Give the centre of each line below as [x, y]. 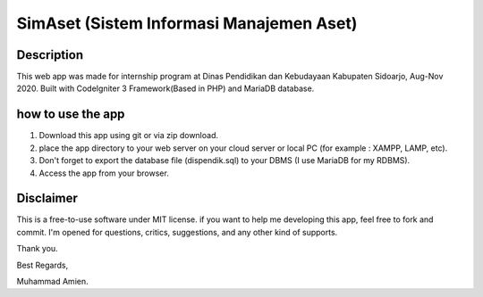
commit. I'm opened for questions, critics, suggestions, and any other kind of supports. [177, 232]
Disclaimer [47, 198]
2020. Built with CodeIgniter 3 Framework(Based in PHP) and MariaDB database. [165, 88]
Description [50, 55]
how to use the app [71, 115]
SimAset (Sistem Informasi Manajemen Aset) [187, 23]
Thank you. [37, 249]
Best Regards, [42, 265]
